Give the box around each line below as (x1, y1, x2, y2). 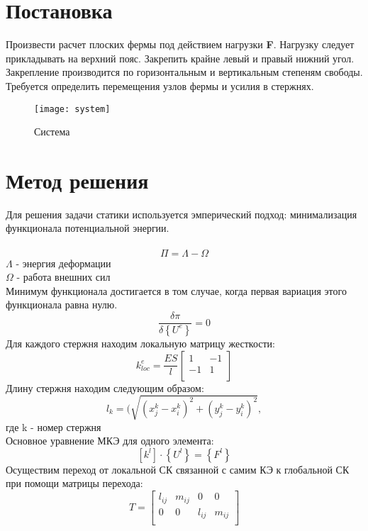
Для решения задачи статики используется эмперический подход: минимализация (6, 206, 357, 221)
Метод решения (6, 165, 149, 194)
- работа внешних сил (16, 269, 111, 284)
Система (34, 124, 70, 139)
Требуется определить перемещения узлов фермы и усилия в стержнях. (6, 78, 314, 93)
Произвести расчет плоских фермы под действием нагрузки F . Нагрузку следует (6, 37, 355, 52)
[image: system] (34, 104, 111, 114)
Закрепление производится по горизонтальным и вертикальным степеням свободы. (6, 65, 363, 79)
